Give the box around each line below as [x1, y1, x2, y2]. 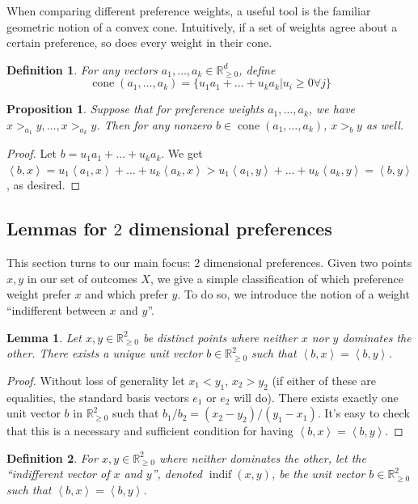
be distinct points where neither [142, 328, 298, 345]
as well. [365, 116, 404, 133]
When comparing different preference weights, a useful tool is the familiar [6, 2, 371, 19]
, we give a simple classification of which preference [150, 269, 403, 286]
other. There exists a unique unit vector [6, 345, 203, 362]
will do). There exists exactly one [234, 388, 399, 405]
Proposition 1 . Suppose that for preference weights [6, 100, 264, 117]
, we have [308, 100, 356, 117]
